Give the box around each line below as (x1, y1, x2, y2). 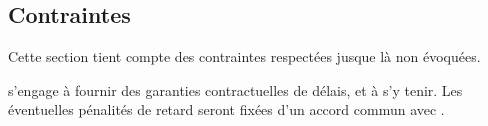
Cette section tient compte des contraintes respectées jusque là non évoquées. (8, 46, 481, 67)
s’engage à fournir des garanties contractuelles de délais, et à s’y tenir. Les (8, 79, 463, 100)
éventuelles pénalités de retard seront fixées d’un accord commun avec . (8, 99, 445, 120)
